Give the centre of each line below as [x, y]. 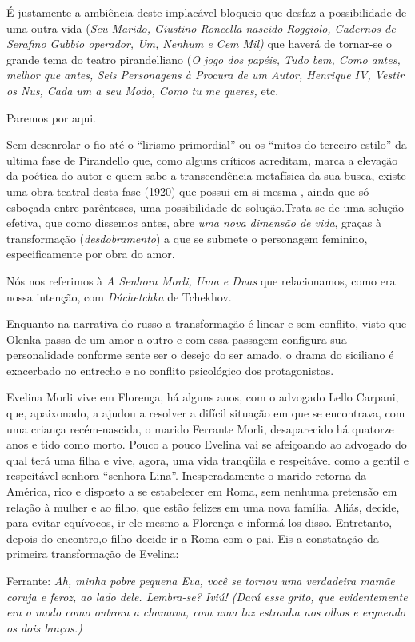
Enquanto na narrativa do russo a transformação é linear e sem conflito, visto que [207, 323]
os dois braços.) [44, 627]
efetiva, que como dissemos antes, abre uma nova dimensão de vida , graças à [194, 223]
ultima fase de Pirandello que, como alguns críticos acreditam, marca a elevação [202, 160]
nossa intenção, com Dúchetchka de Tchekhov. [119, 296]
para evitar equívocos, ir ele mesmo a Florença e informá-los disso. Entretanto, [200, 522]
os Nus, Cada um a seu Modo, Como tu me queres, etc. [143, 90]
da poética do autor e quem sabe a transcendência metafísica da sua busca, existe [206, 175]
